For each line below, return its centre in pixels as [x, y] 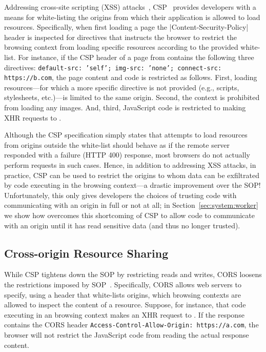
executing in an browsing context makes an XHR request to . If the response [124, 314]
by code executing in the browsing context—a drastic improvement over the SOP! [132, 185]
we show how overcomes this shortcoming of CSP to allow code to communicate [129, 215]
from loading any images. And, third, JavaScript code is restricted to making [125, 107]
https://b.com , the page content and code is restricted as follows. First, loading [131, 77]
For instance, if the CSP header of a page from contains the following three [136, 57]
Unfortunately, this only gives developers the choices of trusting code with [120, 195]
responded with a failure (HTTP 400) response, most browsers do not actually [127, 155]
